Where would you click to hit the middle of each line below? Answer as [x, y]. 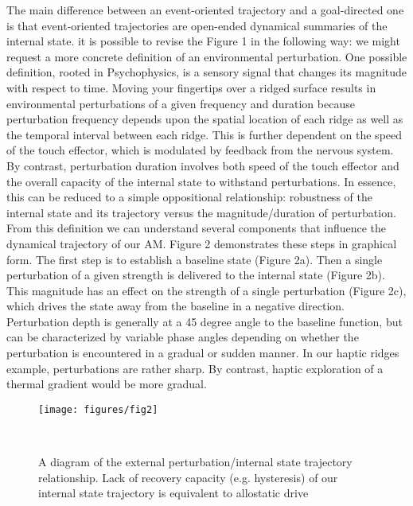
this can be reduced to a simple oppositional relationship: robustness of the [189, 197]
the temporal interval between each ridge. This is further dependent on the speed [205, 134]
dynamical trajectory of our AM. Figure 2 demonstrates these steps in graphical [202, 243]
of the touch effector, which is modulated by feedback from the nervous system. [200, 150]
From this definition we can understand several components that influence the [197, 228]
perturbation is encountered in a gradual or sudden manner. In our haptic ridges [203, 353]
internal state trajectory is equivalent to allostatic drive [173, 493]
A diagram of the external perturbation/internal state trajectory [195, 462]
